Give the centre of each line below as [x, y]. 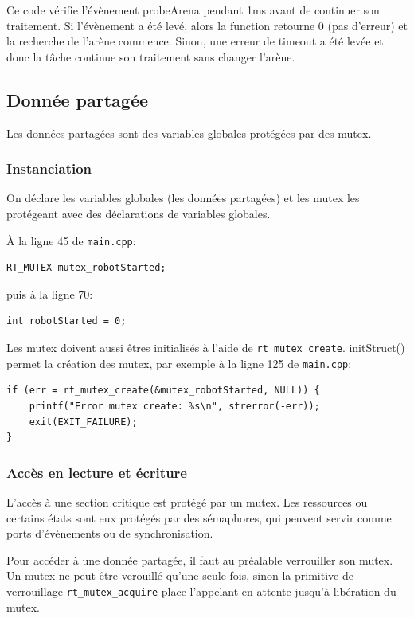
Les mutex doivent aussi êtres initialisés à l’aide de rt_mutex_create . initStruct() [206, 348]
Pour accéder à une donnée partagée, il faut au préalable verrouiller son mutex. [200, 559]
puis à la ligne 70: [50, 293]
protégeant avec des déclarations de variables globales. [139, 213]
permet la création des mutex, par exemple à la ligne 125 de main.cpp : [179, 363]
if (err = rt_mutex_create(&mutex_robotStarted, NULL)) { [163, 391]
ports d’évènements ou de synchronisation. [110, 533]
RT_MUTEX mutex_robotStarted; [86, 268]
